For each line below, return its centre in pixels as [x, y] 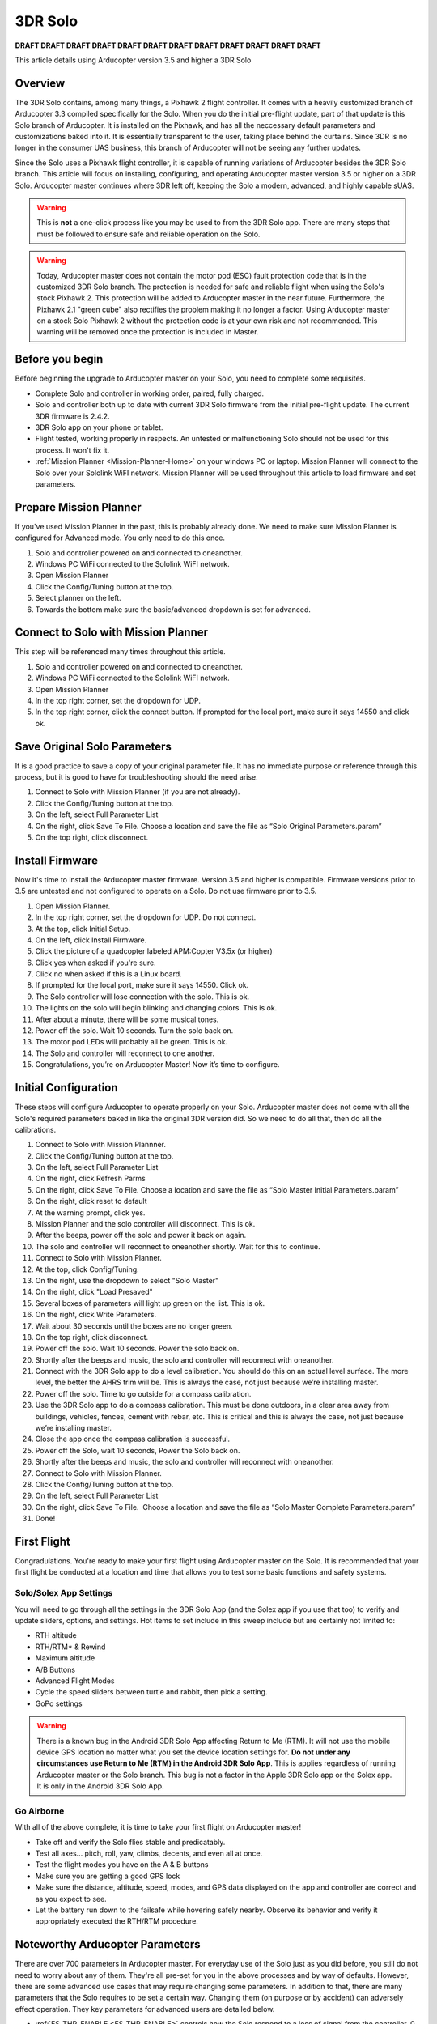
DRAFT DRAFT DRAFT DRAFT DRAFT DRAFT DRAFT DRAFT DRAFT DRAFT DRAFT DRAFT [168, 45]
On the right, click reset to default [91, 1201]
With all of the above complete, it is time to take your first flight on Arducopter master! [158, 1827]
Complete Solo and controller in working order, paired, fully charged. [150, 393]
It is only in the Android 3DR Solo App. [101, 1786]
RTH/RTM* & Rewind [70, 1647]
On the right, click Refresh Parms [90, 1179]
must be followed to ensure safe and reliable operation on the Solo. [148, 234]
